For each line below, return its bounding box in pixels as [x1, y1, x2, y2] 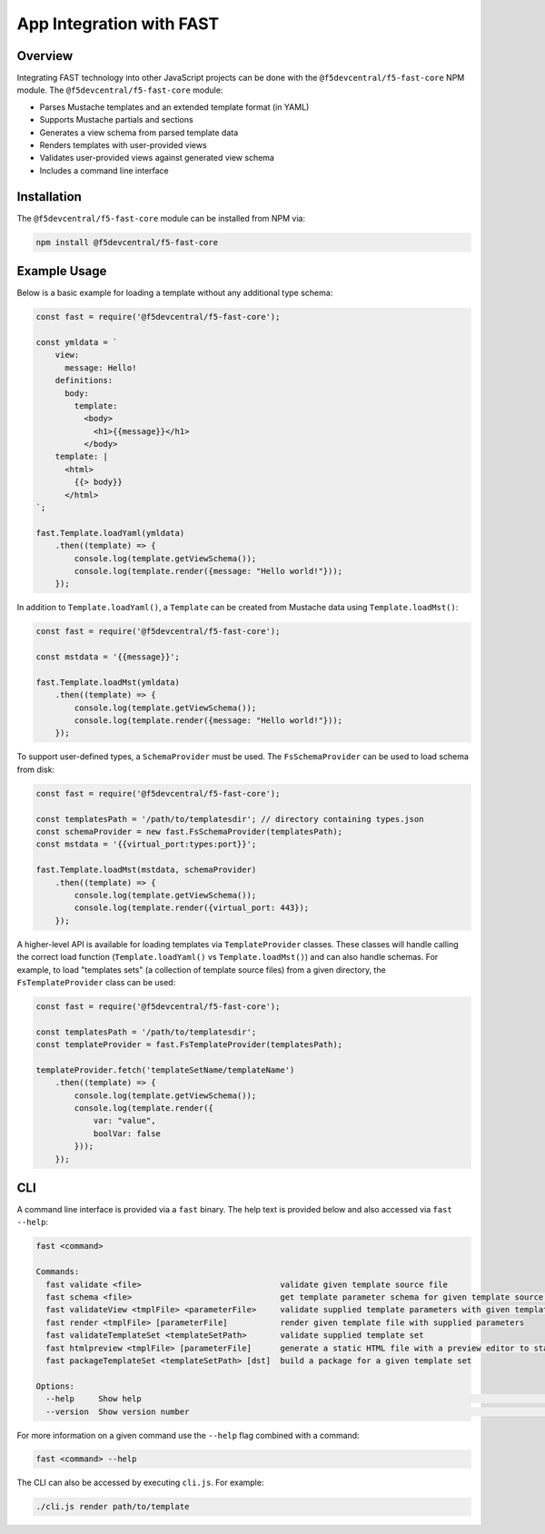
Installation [16, 189, 82, 204]
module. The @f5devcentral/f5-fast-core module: [16, 84, 223, 95]
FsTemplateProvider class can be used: [16, 976, 176, 987]
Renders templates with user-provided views [39, 140, 208, 151]
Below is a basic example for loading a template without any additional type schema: [16, 287, 333, 299]
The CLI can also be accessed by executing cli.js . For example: [16, 1477, 264, 1489]
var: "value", [93, 1115, 156, 1126]
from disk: [16, 764, 54, 775]
